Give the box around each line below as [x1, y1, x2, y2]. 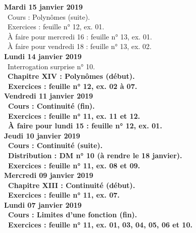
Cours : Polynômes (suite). [7, 11, 90, 22]
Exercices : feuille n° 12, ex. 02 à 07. [8, 80, 137, 91]
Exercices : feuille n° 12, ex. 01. [7, 21, 105, 32]
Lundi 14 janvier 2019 [4, 51, 82, 61]
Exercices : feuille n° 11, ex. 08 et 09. [8, 160, 140, 170]
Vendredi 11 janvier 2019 [4, 90, 93, 101]
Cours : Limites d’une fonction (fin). [8, 209, 137, 220]
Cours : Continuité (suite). [8, 140, 103, 151]
